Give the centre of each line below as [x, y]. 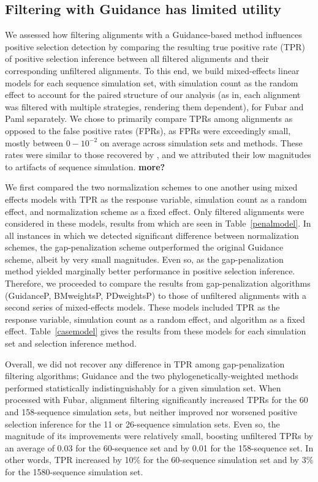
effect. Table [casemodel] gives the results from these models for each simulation [156, 331]
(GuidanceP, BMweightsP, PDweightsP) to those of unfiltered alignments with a [156, 295]
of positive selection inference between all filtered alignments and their [137, 58]
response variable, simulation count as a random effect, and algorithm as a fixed [155, 319]
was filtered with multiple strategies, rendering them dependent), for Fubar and [154, 106]
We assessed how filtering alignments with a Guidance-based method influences [153, 35]
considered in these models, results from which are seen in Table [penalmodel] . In [158, 223]
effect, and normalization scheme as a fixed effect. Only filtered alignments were [155, 211]
